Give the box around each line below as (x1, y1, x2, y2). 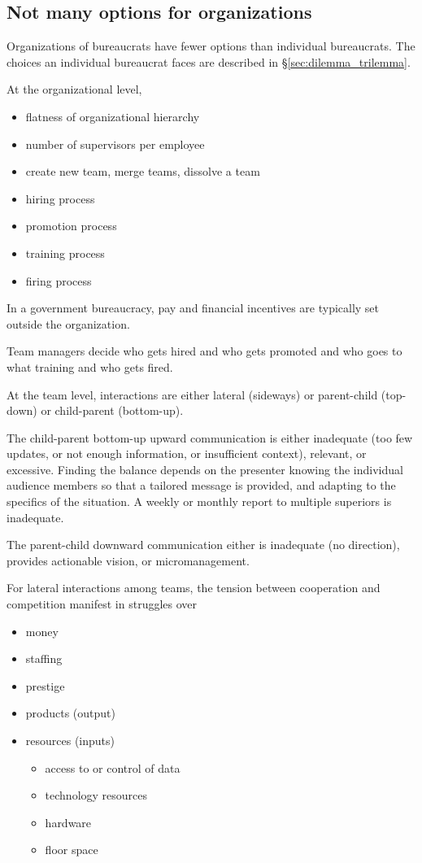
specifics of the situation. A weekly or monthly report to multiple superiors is (7, 493, 392, 510)
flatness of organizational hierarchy (25, 107, 200, 124)
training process (25, 244, 105, 261)
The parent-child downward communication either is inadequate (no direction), (7, 536, 400, 553)
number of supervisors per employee (25, 135, 205, 152)
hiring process (25, 190, 95, 207)
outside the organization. (7, 315, 130, 332)
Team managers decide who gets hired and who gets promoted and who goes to (7, 342, 402, 360)
